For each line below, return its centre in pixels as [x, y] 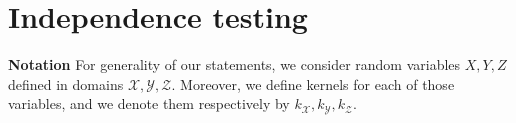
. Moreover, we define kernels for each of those [313, 83]
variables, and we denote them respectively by [149, 103]
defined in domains [66, 83]
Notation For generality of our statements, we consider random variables [234, 64]
